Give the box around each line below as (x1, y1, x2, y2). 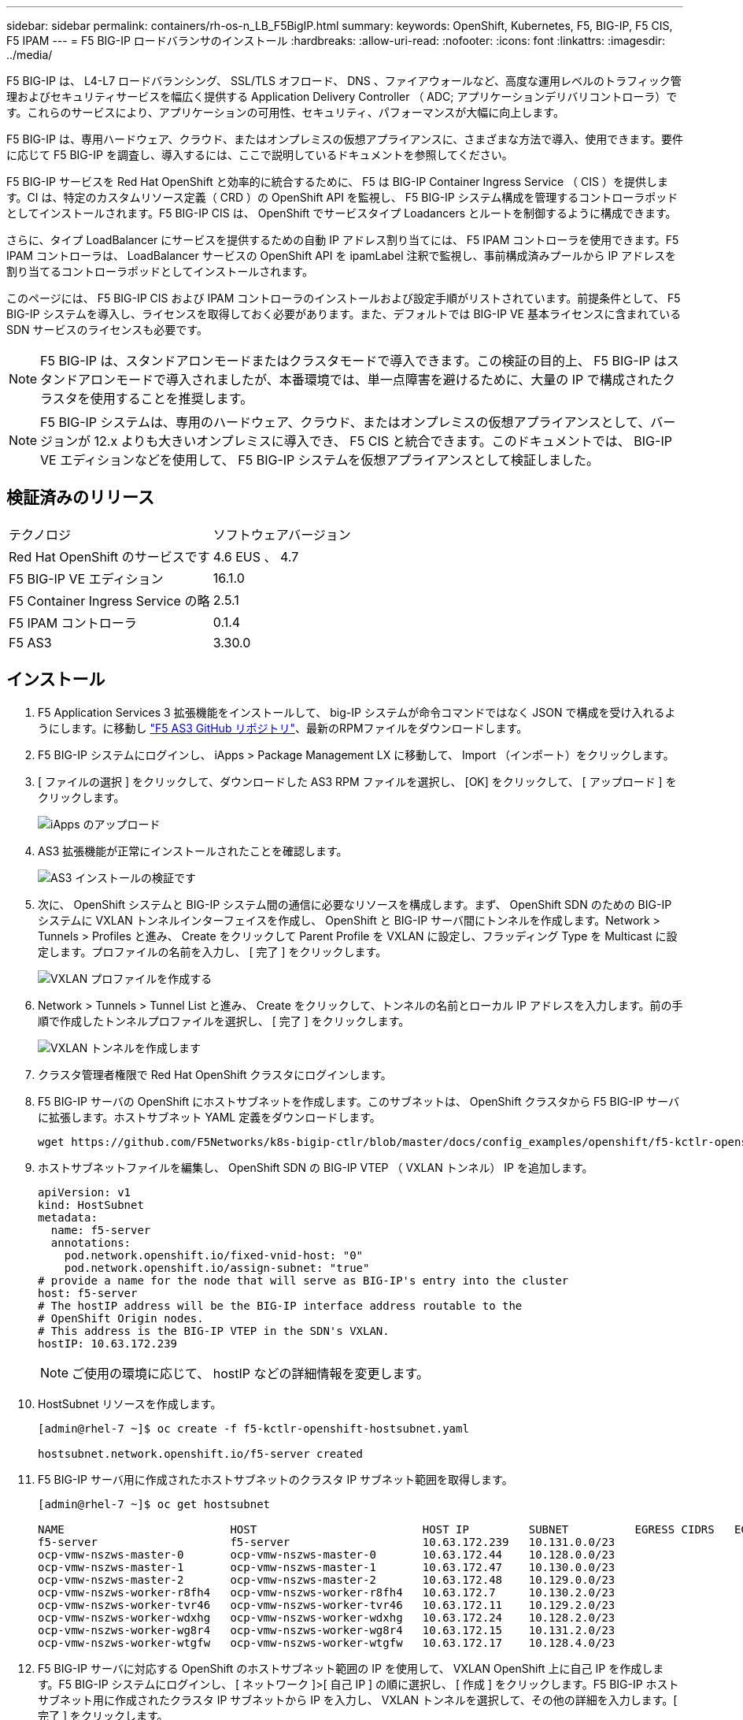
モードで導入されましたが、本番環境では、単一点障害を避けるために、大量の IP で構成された (116, 372, 663, 387)
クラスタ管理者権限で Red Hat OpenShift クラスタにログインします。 (38, 1067, 392, 1081)
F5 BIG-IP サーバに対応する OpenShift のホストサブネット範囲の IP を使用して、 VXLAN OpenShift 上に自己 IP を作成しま (38, 1661, 664, 1675)
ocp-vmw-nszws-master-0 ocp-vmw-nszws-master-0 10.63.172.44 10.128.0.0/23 (38, 1548, 615, 1561)
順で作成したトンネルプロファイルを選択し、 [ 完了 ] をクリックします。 (38, 1014, 410, 1028)
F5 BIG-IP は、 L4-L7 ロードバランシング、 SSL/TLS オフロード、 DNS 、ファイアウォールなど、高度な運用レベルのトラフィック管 (6, 74, 682, 87)
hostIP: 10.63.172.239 (38, 1336, 178, 1350)
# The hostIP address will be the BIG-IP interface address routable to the (38, 1299, 523, 1312)
